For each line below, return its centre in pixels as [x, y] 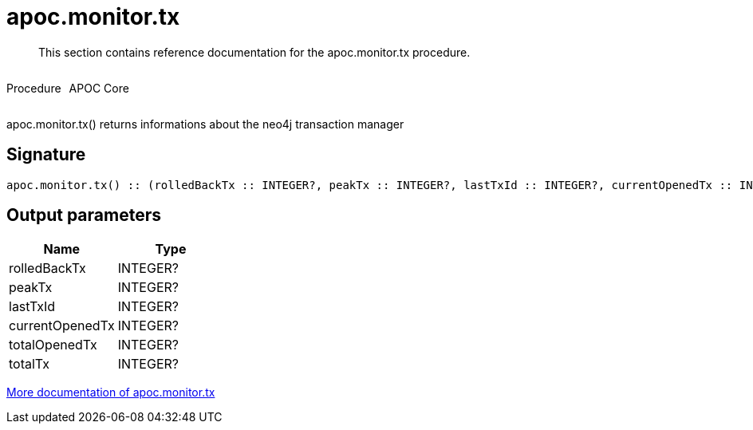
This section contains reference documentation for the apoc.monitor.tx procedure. [254, 52]
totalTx [29, 364]
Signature [46, 155]
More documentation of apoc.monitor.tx [111, 393]
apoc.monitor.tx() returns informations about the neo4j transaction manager [205, 124]
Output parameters [84, 215]
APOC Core [99, 88]
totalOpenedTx [53, 345]
